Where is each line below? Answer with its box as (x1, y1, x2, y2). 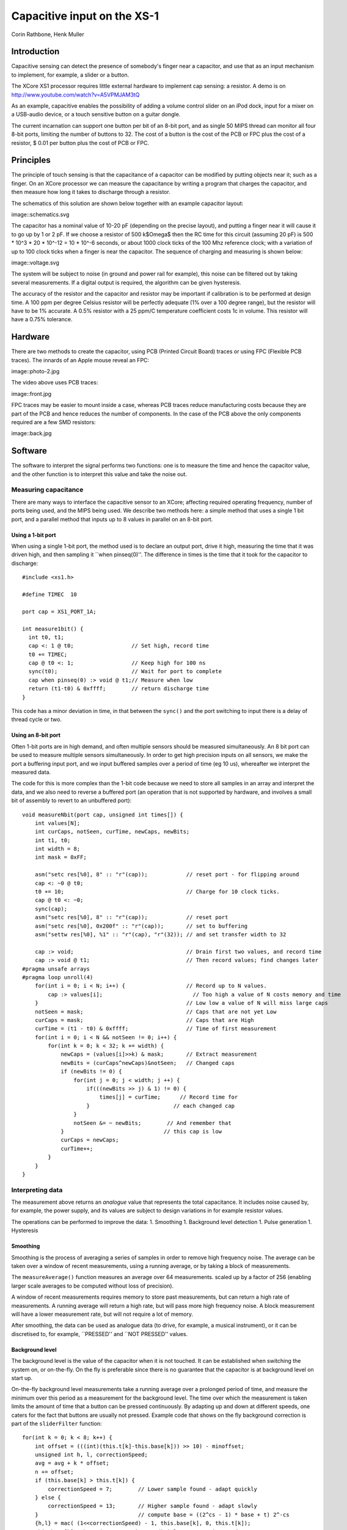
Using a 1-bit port (11, 531, 56, 539)
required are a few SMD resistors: (11, 418, 96, 425)
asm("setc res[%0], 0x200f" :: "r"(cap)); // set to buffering (34, 922, 248, 930)
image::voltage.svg (11, 259, 59, 266)
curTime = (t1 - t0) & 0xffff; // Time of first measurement (34, 1025, 277, 1032)
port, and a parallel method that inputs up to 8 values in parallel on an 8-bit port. (11, 515, 213, 523)
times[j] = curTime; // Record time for (99, 1094, 238, 1101)
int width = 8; (34, 845, 81, 853)
